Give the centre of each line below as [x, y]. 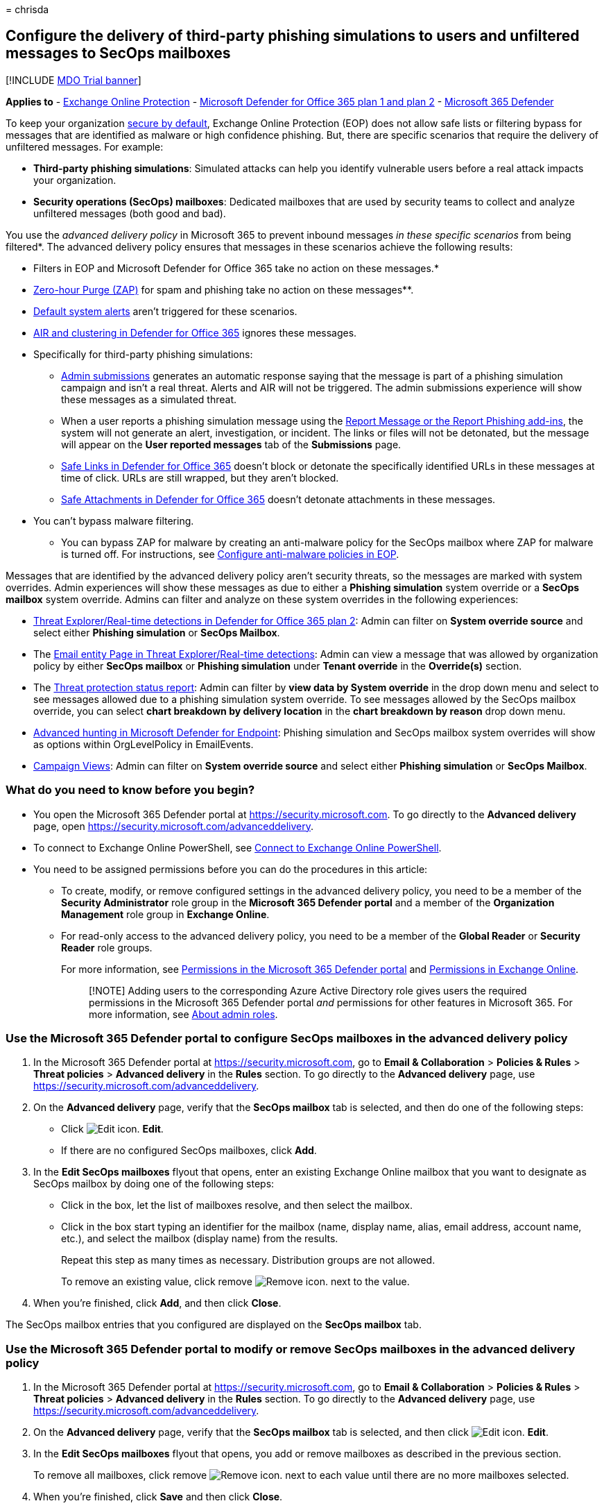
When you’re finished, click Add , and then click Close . [157, 1303]
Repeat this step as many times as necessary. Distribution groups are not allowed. [248, 1260]
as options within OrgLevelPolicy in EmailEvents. [144, 744]
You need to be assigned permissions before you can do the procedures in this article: [231, 869]
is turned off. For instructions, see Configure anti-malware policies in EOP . [230, 554]
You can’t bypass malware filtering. [114, 520]
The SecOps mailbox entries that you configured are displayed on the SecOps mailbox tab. [214, 1325]
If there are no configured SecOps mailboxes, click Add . [189, 1151]
